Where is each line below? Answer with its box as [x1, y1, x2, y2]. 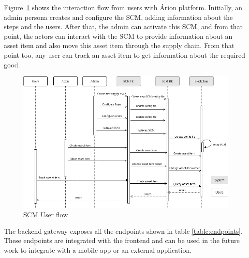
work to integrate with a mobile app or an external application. [4, 244, 192, 255]
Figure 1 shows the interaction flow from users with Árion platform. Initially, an [4, 2, 243, 12]
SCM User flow [23, 210, 68, 220]
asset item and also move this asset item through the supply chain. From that [4, 40, 234, 50]
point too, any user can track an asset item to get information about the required [4, 49, 245, 60]
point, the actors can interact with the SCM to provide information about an [4, 31, 233, 41]
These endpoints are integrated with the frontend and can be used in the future [4, 235, 240, 245]
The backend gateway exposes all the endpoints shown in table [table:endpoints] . [4, 226, 243, 236]
